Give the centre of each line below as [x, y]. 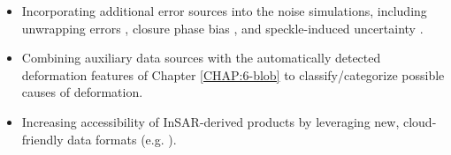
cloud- [420, 121]
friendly [42, 139]
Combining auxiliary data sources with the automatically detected [201, 58]
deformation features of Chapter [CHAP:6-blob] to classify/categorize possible [233, 74]
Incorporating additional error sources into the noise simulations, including [224, 11]
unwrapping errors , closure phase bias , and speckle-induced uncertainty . [222, 28]
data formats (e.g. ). [122, 139]
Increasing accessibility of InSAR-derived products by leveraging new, [210, 121]
